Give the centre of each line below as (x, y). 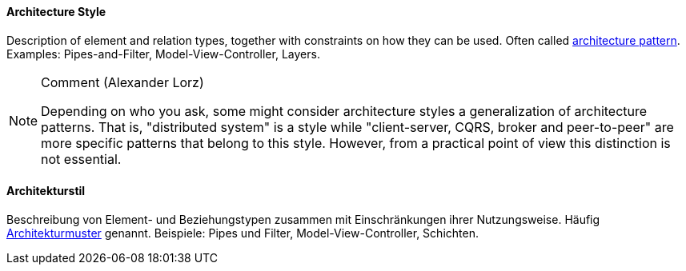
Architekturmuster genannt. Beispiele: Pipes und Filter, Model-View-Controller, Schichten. (243, 233)
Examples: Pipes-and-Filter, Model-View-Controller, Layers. (163, 54)
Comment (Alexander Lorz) (122, 82)
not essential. (81, 159)
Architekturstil (46, 191)
